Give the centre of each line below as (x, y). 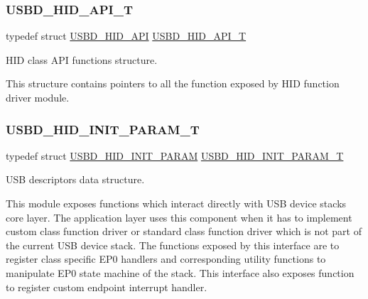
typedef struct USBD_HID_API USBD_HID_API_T (126, 36)
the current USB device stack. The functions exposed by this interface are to (173, 245)
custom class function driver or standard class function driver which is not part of (184, 231)
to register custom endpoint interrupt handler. (107, 287)
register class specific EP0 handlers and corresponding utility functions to (166, 259)
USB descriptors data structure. (75, 179)
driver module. (38, 97)
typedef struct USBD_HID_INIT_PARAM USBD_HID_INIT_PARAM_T (175, 155)
